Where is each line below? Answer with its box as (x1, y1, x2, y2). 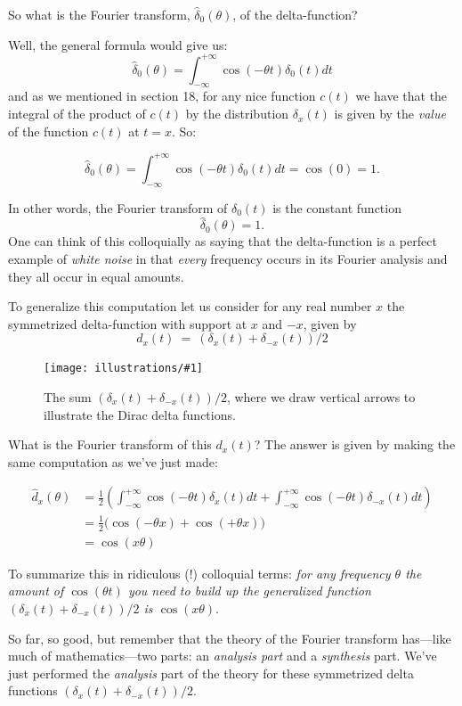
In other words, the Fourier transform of (8, 198, 228, 217)
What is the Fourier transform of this (8, 435, 212, 454)
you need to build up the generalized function (127, 581, 371, 600)
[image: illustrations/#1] (44, 362, 203, 375)
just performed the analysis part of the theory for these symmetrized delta (8, 663, 414, 682)
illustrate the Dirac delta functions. (44, 405, 236, 423)
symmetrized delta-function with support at (8, 314, 247, 332)
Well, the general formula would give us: (8, 35, 228, 53)
